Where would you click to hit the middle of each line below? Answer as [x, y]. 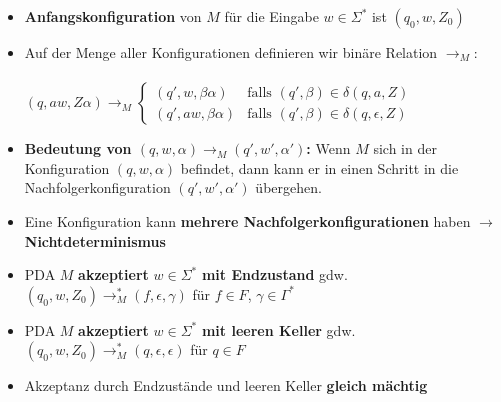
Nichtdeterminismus [95, 240]
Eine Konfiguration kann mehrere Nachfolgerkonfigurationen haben [247, 220]
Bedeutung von [78, 148]
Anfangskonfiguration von [113, 16]
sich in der [405, 148]
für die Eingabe [271, 16]
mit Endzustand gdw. [274, 274]
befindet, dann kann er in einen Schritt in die [319, 167]
